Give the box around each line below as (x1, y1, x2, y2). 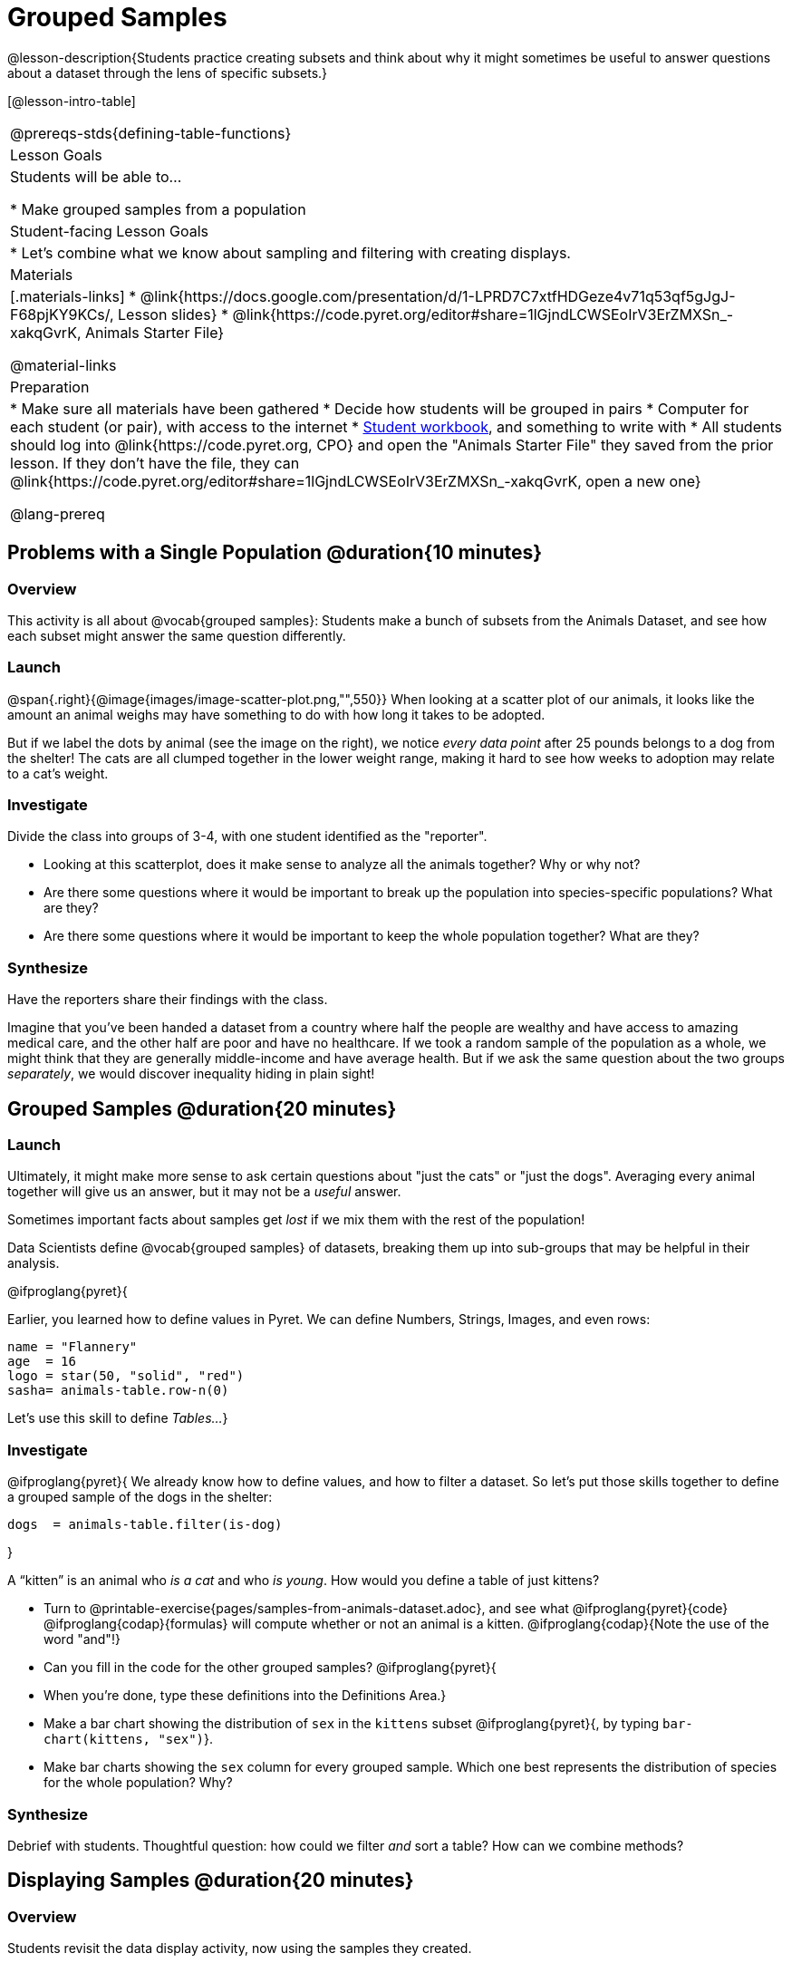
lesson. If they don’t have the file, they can (10, 453, 300, 472)
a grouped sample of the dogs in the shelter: (7, 1489, 273, 1505)
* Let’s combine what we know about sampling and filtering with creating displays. (10, 243, 571, 262)
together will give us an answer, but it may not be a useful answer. (7, 1184, 401, 1200)
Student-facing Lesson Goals (10, 221, 209, 240)
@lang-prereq (10, 504, 105, 523)
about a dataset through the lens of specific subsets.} (7, 64, 328, 81)
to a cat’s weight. (7, 765, 109, 781)
